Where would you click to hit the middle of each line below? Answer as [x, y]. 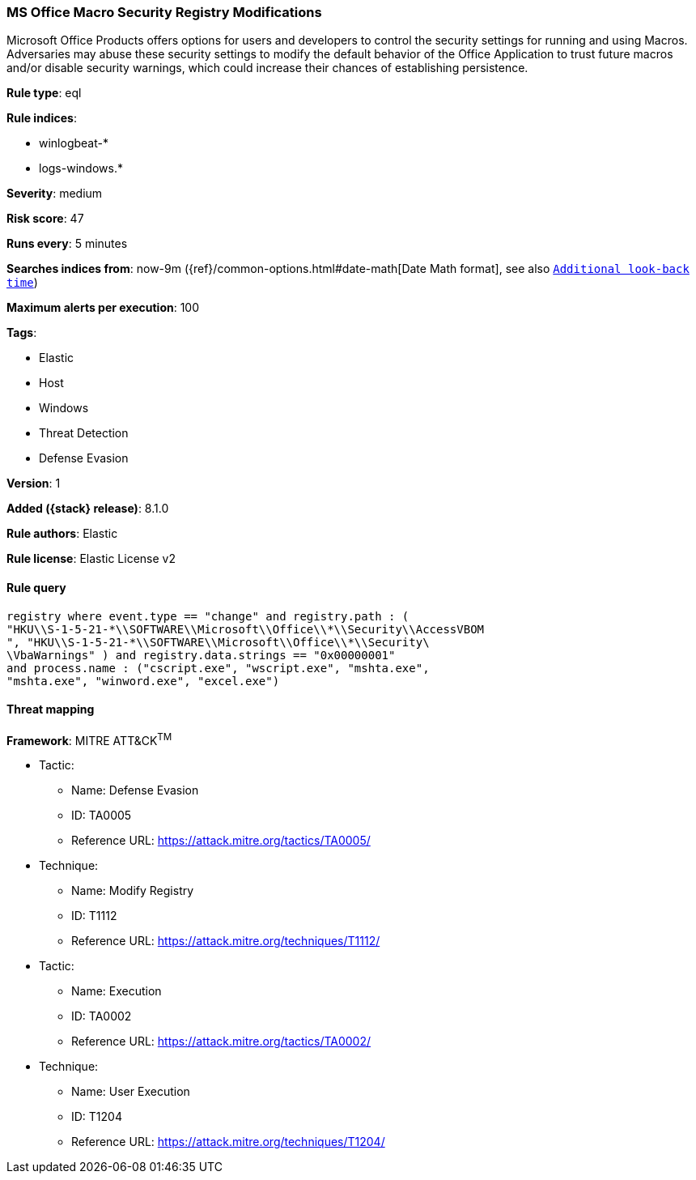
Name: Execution [117, 991]
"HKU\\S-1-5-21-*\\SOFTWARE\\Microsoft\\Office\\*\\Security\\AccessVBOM [246, 629]
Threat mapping [51, 709]
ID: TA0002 [102, 1016]
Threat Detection [84, 433]
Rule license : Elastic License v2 [91, 559]
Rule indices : [42, 118]
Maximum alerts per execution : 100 [103, 308]
